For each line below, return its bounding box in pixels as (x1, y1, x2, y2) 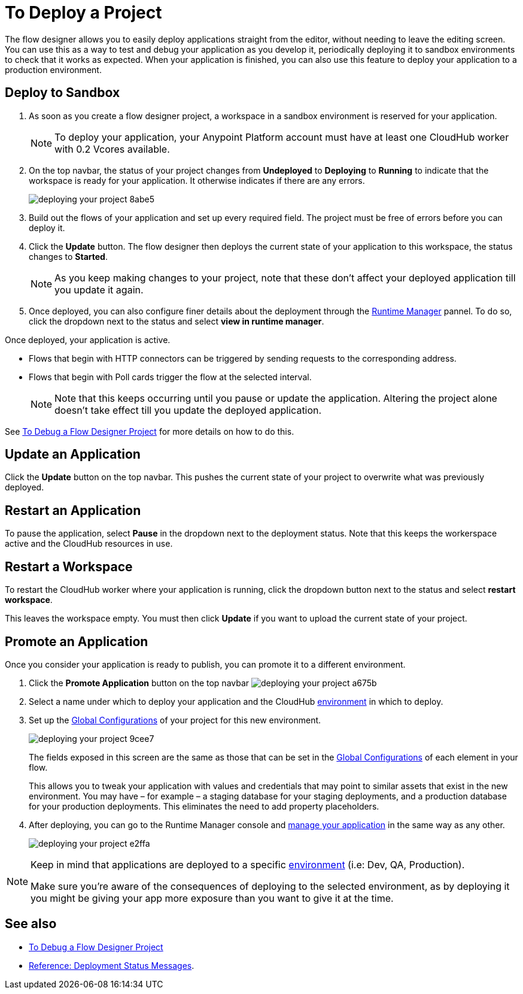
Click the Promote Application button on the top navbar (29, 677, 250, 688)
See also (5, 916, 57, 932)
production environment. (5, 64, 102, 75)
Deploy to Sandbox (5, 85, 120, 101)
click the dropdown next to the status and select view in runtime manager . (29, 316, 324, 326)
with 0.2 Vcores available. (54, 143, 170, 155)
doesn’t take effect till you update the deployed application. (54, 404, 322, 416)
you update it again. (54, 283, 144, 296)
